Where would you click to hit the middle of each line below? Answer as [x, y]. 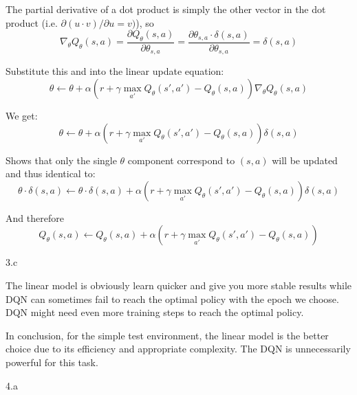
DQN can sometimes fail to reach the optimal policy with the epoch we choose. [172, 298]
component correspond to [181, 160]
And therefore [35, 217]
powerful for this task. [52, 362]
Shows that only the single [61, 160]
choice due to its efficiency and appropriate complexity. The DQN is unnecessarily [178, 349]
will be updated [305, 160]
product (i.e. [32, 22]
